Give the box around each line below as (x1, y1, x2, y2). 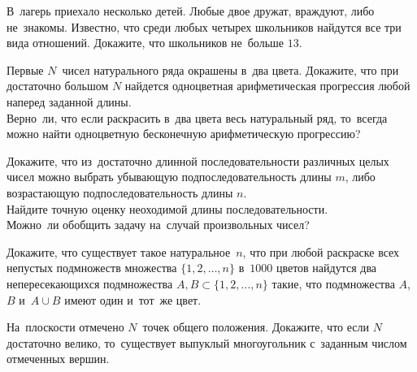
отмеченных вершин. (7, 350, 110, 367)
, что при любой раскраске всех (242, 243, 400, 260)
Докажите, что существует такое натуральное (7, 243, 231, 260)
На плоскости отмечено (7, 318, 124, 335)
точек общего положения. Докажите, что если (142, 318, 369, 335)
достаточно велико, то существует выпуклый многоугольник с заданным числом (7, 334, 407, 351)
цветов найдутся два (276, 259, 377, 276)
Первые (7, 61, 44, 78)
